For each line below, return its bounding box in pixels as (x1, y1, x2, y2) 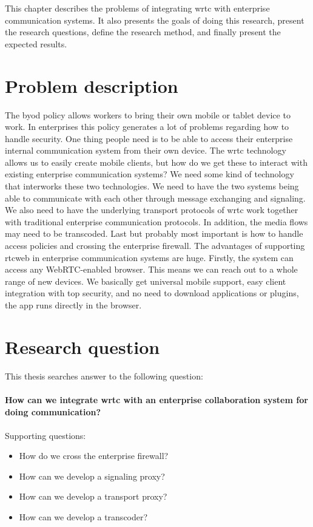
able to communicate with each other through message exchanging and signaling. (5, 191, 306, 204)
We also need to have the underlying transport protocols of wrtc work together (5, 203, 298, 216)
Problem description (5, 73, 178, 98)
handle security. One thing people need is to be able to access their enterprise (5, 132, 293, 144)
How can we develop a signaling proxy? (19, 469, 165, 482)
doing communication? (5, 405, 101, 418)
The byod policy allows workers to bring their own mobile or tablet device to (5, 108, 291, 121)
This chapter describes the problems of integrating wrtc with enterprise (5, 2, 270, 14)
